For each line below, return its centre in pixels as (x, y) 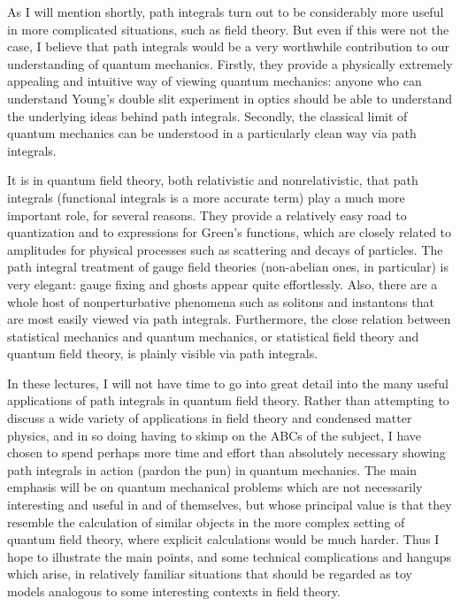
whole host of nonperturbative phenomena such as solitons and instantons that (221, 301)
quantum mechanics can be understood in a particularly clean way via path (212, 133)
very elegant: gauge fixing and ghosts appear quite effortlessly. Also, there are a (222, 284)
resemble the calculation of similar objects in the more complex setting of (206, 522)
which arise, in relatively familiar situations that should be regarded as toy (210, 574)
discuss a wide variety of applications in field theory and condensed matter (210, 418)
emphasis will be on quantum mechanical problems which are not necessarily (215, 487)
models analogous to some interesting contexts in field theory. (174, 591)
